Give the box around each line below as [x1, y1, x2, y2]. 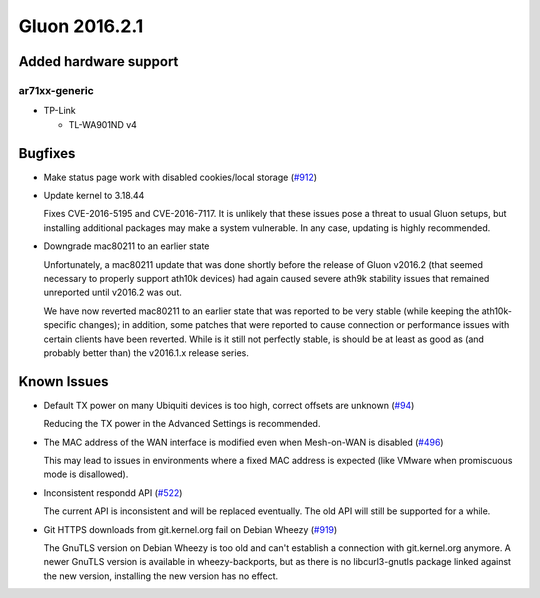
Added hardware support [18, 53, 179, 70]
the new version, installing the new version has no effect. [43, 570, 279, 582]
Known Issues [18, 373, 109, 390]
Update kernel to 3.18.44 [43, 190, 145, 201]
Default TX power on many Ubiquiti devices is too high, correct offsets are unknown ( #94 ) [43, 399, 415, 411]
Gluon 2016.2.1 [18, 15, 144, 37]
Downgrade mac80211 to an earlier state [43, 240, 210, 252]
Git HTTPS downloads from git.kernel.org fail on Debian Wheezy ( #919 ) [43, 523, 338, 535]
